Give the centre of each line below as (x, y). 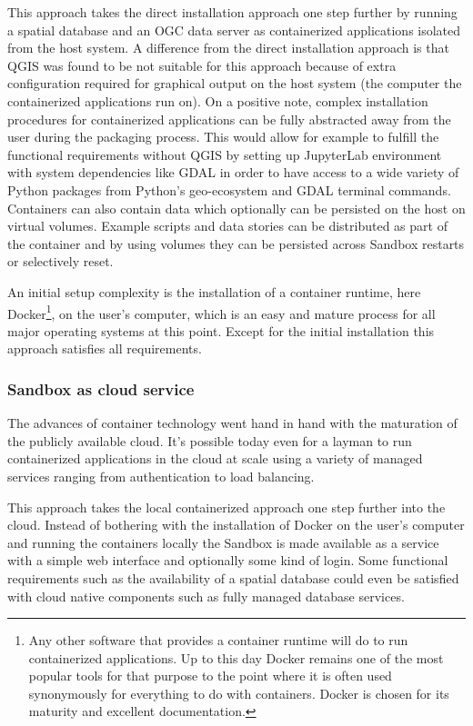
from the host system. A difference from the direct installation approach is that (228, 48)
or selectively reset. (60, 261)
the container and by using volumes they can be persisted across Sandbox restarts (236, 243)
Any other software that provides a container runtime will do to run (218, 640)
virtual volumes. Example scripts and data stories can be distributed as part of (227, 226)
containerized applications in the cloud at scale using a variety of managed (215, 458)
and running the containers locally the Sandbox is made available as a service (223, 542)
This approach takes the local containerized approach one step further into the (226, 507)
